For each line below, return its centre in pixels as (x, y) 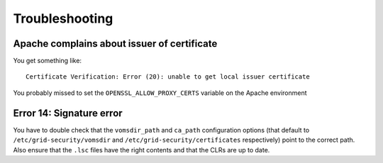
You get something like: (47, 61)
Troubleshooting (63, 18)
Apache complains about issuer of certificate (115, 44)
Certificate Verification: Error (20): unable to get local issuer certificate (168, 77)
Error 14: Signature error (68, 113)
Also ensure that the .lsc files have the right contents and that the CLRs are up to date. (141, 150)
